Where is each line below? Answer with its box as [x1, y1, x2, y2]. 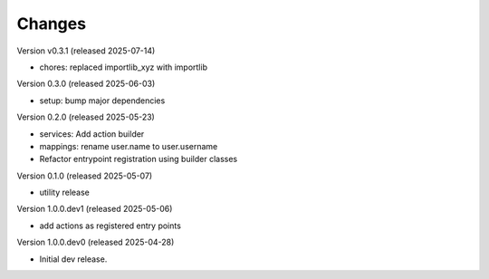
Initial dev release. [39, 254, 108, 265]
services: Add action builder [39, 128, 145, 139]
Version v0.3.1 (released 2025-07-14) [16, 45, 156, 56]
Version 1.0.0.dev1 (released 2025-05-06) [16, 204, 173, 215]
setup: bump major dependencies [39, 95, 166, 106]
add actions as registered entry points [39, 220, 181, 231]
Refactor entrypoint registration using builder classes [39, 154, 238, 165]
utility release [39, 187, 90, 198]
